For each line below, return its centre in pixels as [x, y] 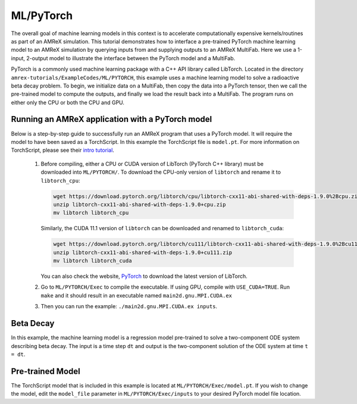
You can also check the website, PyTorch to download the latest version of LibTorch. [144, 276]
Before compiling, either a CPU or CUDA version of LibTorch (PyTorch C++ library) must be [152, 164]
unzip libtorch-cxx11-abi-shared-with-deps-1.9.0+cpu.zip [140, 204]
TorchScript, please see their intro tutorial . [62, 150]
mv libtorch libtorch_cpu [91, 213]
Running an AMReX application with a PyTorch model [112, 119]
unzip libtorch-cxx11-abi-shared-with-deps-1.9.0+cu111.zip [143, 252]
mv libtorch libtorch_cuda [93, 261]
